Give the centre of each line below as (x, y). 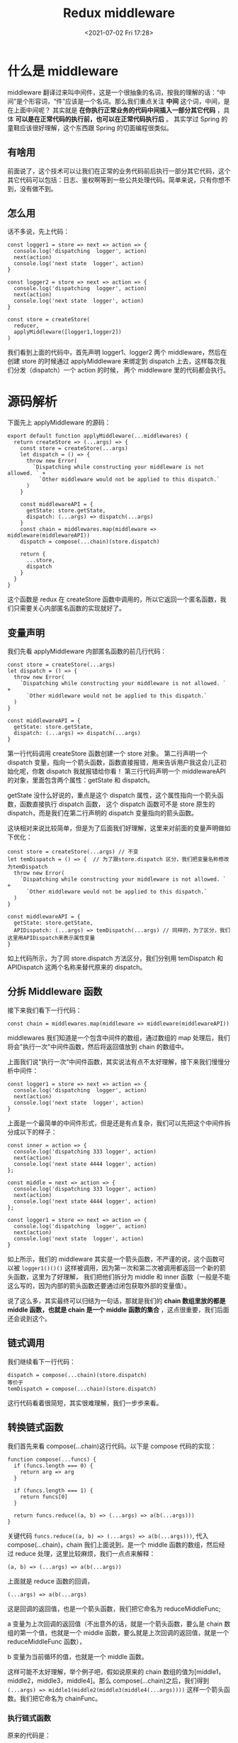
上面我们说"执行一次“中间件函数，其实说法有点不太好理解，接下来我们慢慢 (116, 1061)
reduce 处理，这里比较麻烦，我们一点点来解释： (85, 1553)
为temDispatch (28, 867)
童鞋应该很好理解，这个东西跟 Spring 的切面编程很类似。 (90, 128)
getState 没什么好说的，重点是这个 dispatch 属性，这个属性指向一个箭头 (112, 795)
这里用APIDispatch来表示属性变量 (51, 938)
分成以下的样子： (32, 1132)
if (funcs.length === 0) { (53, 1466)
